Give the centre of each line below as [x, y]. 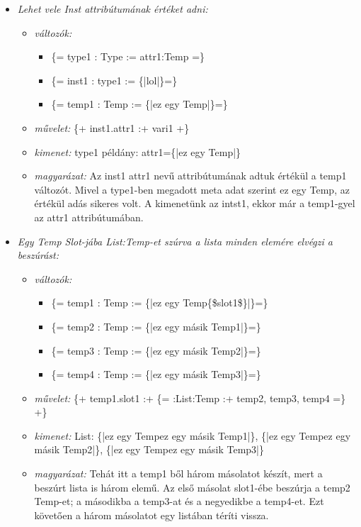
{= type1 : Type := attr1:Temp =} [128, 56]
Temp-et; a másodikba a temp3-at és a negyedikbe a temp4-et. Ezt [179, 501]
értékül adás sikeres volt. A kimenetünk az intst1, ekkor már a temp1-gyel [195, 203]
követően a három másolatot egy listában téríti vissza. [151, 515]
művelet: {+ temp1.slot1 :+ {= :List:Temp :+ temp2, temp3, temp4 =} [190, 398]
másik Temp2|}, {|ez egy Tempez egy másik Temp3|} [149, 449]
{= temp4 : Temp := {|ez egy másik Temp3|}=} [156, 374]
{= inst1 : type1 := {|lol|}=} [114, 80]
